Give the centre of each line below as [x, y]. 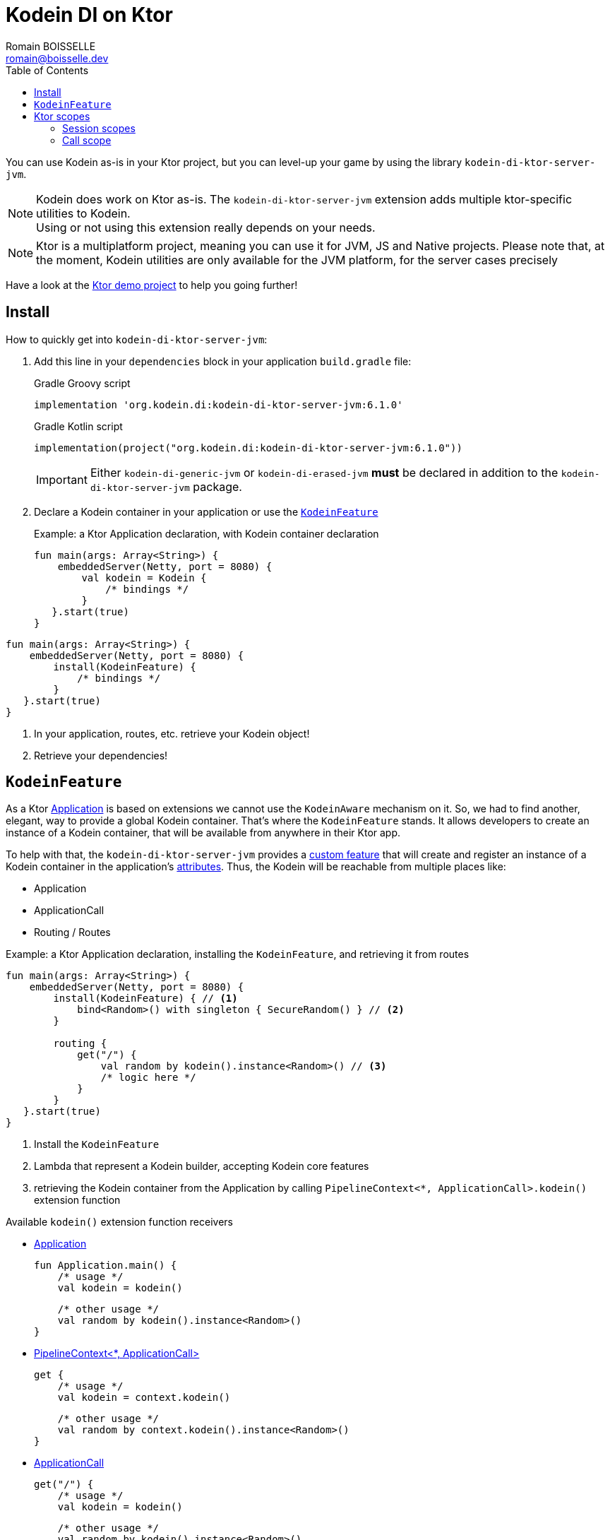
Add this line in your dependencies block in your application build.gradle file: [223, 361]
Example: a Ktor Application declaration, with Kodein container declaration [207, 533]
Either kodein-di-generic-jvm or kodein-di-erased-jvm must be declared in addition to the [324, 472]
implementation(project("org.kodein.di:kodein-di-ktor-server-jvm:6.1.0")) [248, 448]
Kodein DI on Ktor [89, 15]
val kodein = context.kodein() [144, 1398]
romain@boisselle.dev [57, 58]
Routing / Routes [72, 932]
